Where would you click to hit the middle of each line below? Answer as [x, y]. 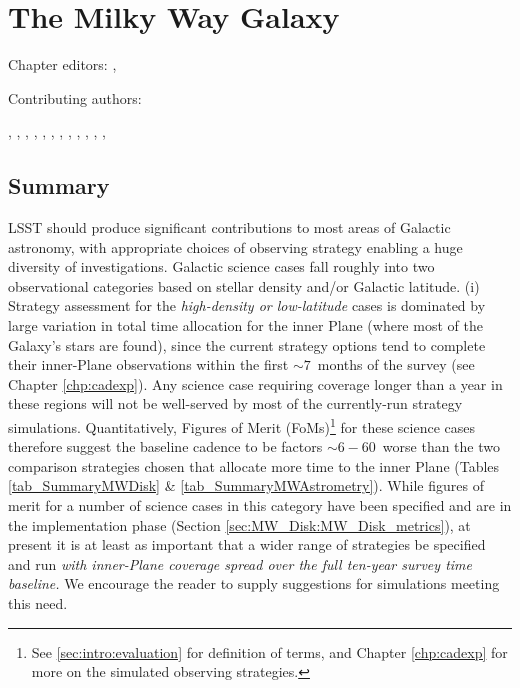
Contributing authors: [75, 97]
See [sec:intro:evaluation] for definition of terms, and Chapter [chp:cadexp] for [269, 651]
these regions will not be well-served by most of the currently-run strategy [235, 403]
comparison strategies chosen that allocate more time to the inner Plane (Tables [254, 465]
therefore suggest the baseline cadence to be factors [165, 446]
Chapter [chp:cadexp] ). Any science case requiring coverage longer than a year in [255, 383]
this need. [38, 603]
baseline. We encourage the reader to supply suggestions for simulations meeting [254, 583]
